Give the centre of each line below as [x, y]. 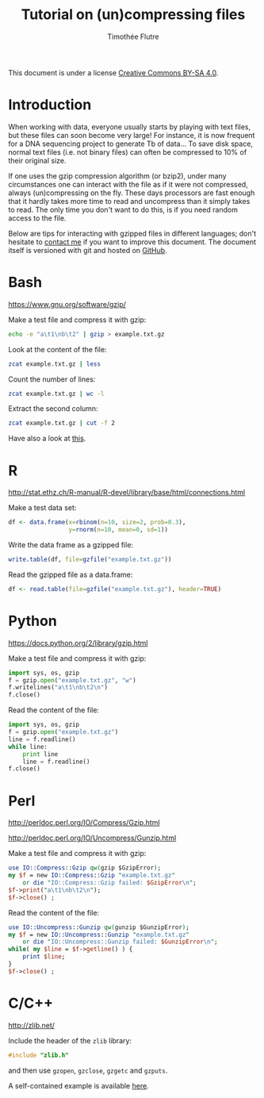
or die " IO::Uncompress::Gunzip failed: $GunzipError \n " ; [120, 942]
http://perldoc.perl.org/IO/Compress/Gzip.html [84, 823]
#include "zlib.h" [38, 1055]
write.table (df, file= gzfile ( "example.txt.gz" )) [90, 559]
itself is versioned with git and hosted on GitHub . [88, 250]
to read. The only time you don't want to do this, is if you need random [123, 209]
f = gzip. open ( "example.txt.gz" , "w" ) [72, 680]
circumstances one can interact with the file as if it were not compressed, [128, 184]
